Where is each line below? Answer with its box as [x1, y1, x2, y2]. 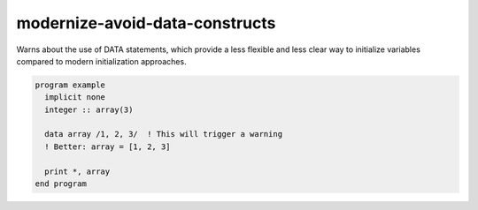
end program [35, 179, 88, 189]
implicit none [44, 93, 106, 102]
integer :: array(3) [44, 104, 134, 115]
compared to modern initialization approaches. [16, 56, 187, 66]
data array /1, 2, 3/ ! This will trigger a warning [44, 129, 283, 139]
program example [35, 79, 106, 90]
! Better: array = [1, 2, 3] [44, 141, 172, 152]
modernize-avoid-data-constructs [16, 13, 276, 33]
